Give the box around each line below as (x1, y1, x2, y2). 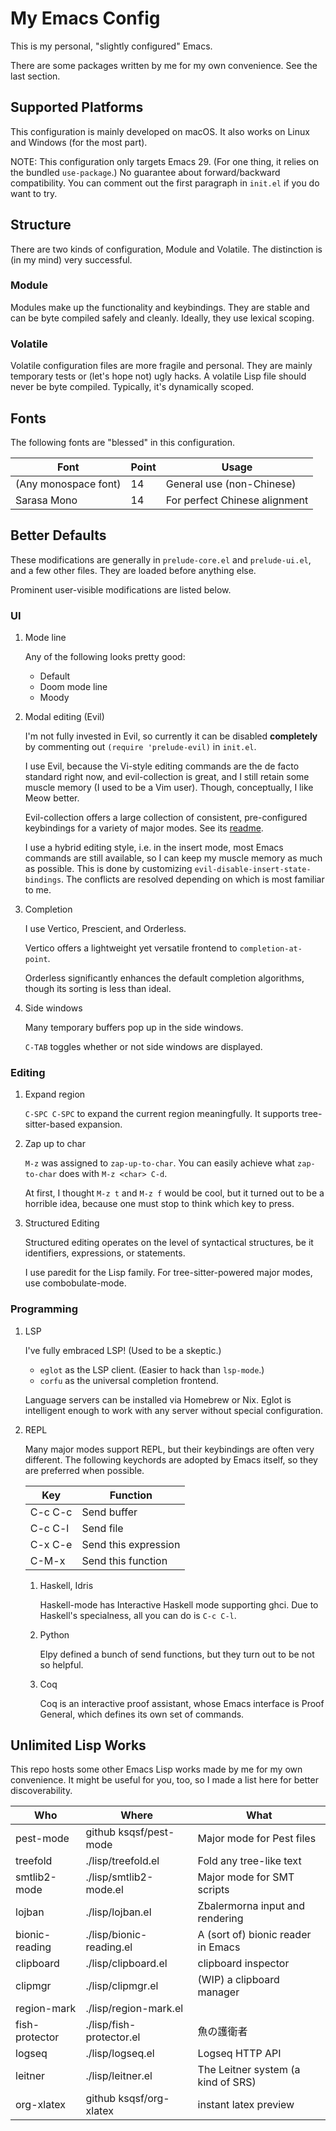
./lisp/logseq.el (85, 2047, 155, 2061)
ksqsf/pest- (118, 1825, 175, 1839)
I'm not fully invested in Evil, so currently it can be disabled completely (24, 730, 318, 742)
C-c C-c (29, 1505, 73, 1519)
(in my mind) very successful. (10, 253, 133, 266)
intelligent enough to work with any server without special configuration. (24, 1404, 324, 1416)
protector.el (85, 2030, 141, 2044)
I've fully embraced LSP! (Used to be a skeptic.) (24, 1344, 222, 1356)
